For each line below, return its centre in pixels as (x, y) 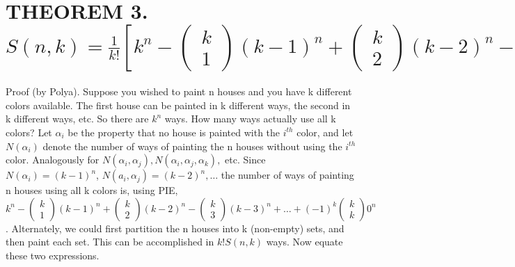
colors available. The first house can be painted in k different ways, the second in (178, 105)
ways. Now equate (304, 242)
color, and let (325, 132)
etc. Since (245, 160)
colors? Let (29, 132)
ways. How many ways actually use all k (250, 119)
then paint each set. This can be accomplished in (110, 242)
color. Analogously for (53, 160)
